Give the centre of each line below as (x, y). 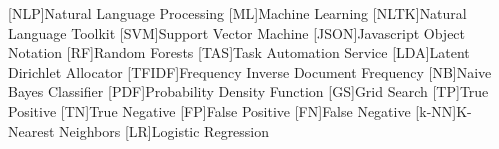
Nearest (31, 130)
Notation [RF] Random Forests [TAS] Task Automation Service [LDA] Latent (239, 52)
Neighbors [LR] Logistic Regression (164, 130)
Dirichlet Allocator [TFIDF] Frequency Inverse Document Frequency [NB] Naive (250, 71)
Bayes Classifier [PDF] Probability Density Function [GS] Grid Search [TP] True (248, 91)
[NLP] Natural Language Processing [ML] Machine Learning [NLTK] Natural (237, 13)
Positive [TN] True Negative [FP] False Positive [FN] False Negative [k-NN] (232, 110)
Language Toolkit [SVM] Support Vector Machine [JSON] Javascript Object (237, 32)
